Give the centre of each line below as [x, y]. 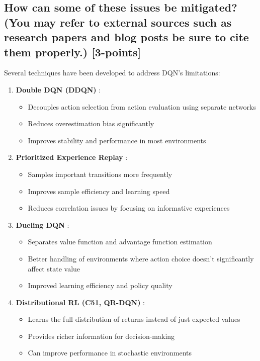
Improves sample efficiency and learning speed [99, 191]
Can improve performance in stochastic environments [110, 353]
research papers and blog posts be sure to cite [126, 37]
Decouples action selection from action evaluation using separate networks [142, 106]
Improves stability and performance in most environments [117, 140]
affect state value [54, 268]
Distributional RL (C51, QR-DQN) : [80, 302]
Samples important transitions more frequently [100, 174]
